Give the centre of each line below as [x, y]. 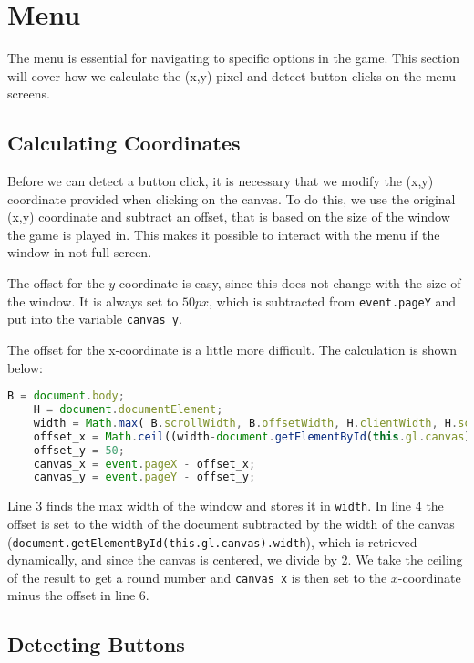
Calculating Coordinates [124, 143]
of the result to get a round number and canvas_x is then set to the [197, 577]
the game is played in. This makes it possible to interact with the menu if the [224, 234]
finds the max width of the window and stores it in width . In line [229, 506]
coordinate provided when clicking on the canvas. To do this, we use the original [232, 198]
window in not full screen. [80, 252]
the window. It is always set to [93, 300]
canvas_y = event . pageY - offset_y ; [144, 477]
